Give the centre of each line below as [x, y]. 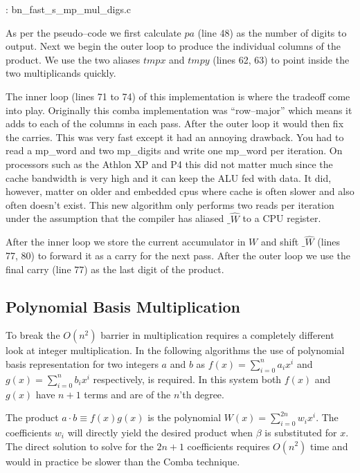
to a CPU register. [282, 218]
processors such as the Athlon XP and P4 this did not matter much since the [169, 164]
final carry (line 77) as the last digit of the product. [115, 269]
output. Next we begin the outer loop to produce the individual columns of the [173, 46]
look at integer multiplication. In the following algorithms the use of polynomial [175, 350]
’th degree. [202, 394]
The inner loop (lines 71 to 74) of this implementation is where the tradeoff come [178, 96]
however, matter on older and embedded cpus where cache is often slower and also [180, 191]
